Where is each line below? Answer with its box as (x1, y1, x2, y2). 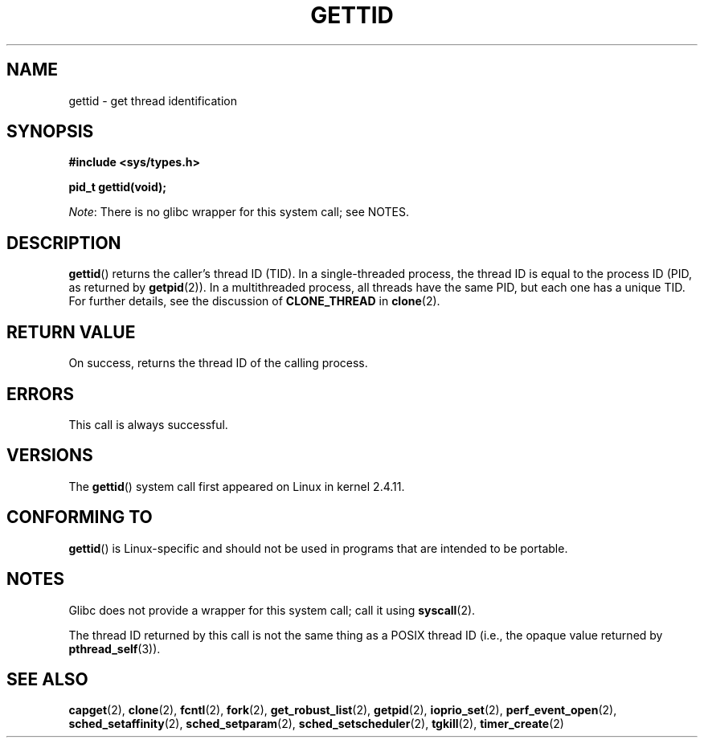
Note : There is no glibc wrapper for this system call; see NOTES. (68, 205, 410, 219)
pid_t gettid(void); (68, 180, 167, 194)
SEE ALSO (6, 668, 88, 689)
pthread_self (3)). (68, 641, 161, 656)
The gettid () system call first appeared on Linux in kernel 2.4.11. (68, 479, 405, 493)
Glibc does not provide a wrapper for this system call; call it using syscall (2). (68, 603, 476, 617)
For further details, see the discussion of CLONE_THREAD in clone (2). (68, 294, 440, 309)
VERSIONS (6, 445, 93, 466)
